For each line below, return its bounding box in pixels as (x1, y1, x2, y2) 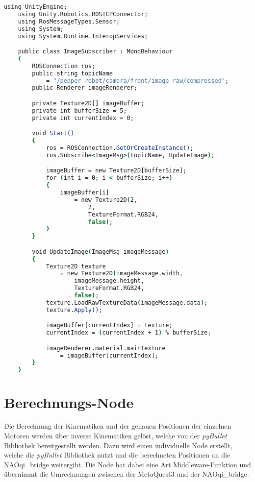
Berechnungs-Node (4, 392, 134, 412)
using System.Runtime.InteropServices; (18, 32, 148, 40)
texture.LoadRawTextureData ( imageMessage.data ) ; (46, 299, 208, 306)
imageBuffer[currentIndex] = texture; (46, 322, 173, 329)
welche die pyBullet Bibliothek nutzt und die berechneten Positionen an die (4, 450, 230, 460)
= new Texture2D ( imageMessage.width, (60, 270, 183, 277)
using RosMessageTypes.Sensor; (18, 18, 120, 25)
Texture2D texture (46, 263, 106, 270)
